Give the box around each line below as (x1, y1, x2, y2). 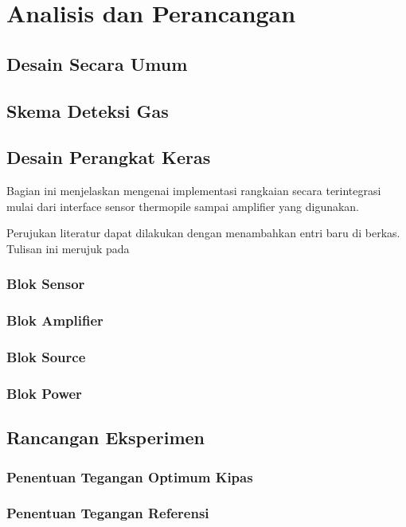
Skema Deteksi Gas (6, 98, 169, 123)
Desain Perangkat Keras (6, 145, 211, 170)
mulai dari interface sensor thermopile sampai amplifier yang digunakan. (6, 197, 360, 214)
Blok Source (6, 347, 86, 367)
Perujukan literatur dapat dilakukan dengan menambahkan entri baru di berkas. (6, 224, 400, 241)
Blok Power (6, 383, 82, 403)
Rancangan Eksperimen (6, 425, 205, 450)
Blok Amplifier (6, 310, 103, 330)
